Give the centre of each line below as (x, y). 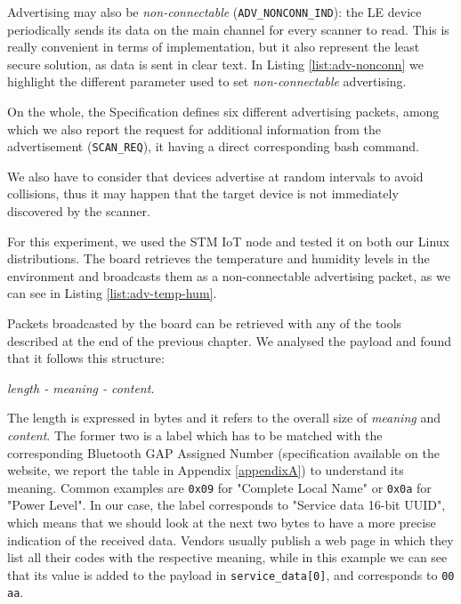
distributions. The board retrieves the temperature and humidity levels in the (218, 258)
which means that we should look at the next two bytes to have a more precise (222, 523)
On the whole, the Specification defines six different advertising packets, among (223, 112)
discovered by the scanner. (79, 211)
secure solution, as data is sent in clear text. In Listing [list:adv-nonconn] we (215, 64)
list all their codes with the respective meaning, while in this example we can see (227, 557)
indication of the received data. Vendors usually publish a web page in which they (230, 540)
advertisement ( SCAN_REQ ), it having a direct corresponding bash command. (213, 146)
